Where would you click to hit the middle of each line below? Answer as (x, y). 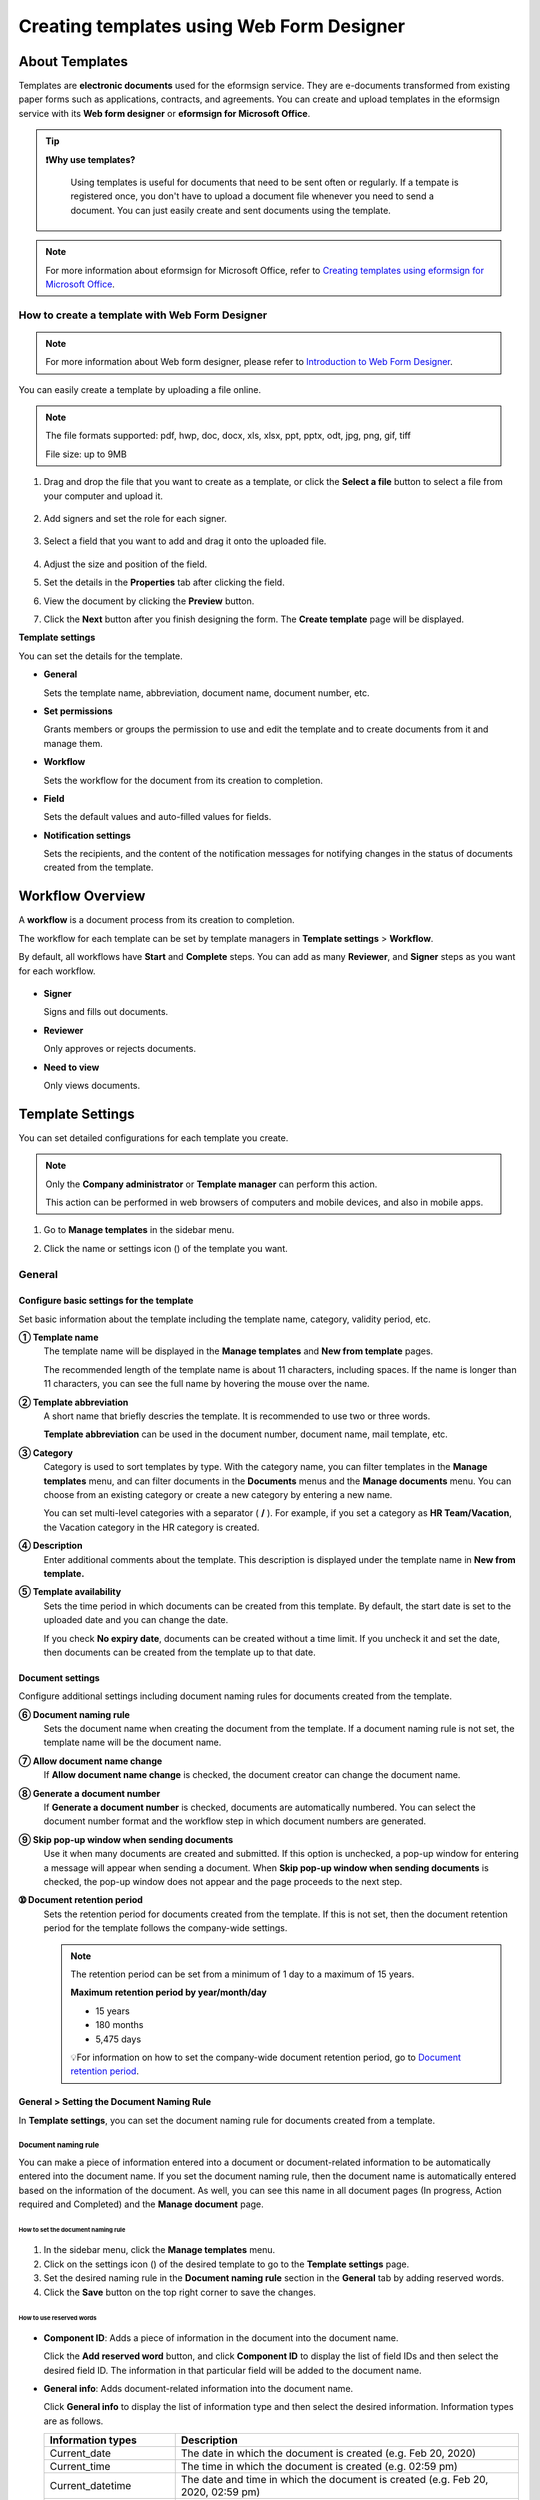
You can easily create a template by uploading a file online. (140, 389)
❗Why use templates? (90, 159)
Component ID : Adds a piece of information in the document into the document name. (221, 2337)
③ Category (46, 1452)
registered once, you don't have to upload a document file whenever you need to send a (252, 196)
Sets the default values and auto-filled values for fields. (157, 817)
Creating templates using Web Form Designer (211, 26)
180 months (119, 2025)
